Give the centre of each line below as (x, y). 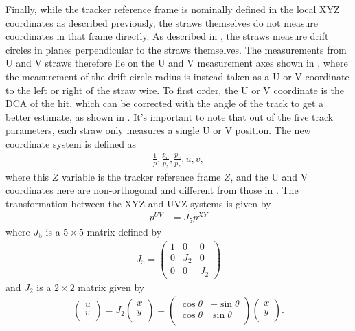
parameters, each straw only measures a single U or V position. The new (158, 130)
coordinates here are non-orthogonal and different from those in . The (152, 190)
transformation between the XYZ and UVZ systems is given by (138, 203)
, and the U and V (269, 176)
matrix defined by (124, 231)
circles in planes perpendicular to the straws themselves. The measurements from (176, 49)
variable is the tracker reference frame (141, 176)
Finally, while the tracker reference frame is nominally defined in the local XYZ (173, 9)
